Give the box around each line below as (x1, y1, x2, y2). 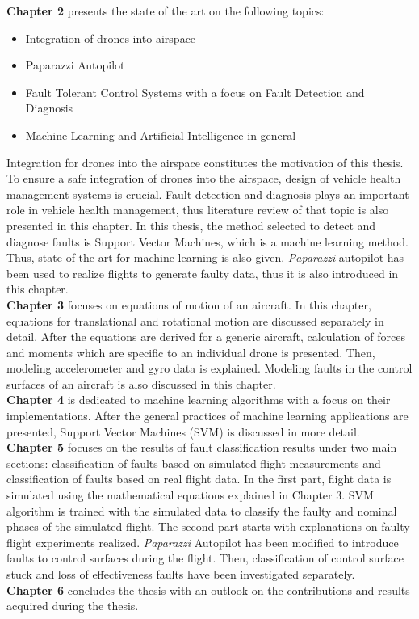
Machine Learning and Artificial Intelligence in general (25, 126, 296, 143)
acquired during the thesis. (6, 597, 139, 614)
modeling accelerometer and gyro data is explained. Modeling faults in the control (6, 360, 413, 377)
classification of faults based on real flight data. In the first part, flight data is (6, 470, 392, 487)
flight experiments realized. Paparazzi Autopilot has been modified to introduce (6, 533, 399, 550)
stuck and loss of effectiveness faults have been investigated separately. (6, 566, 355, 582)
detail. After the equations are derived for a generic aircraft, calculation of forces (6, 328, 405, 345)
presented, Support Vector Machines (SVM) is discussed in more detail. (6, 423, 360, 440)
